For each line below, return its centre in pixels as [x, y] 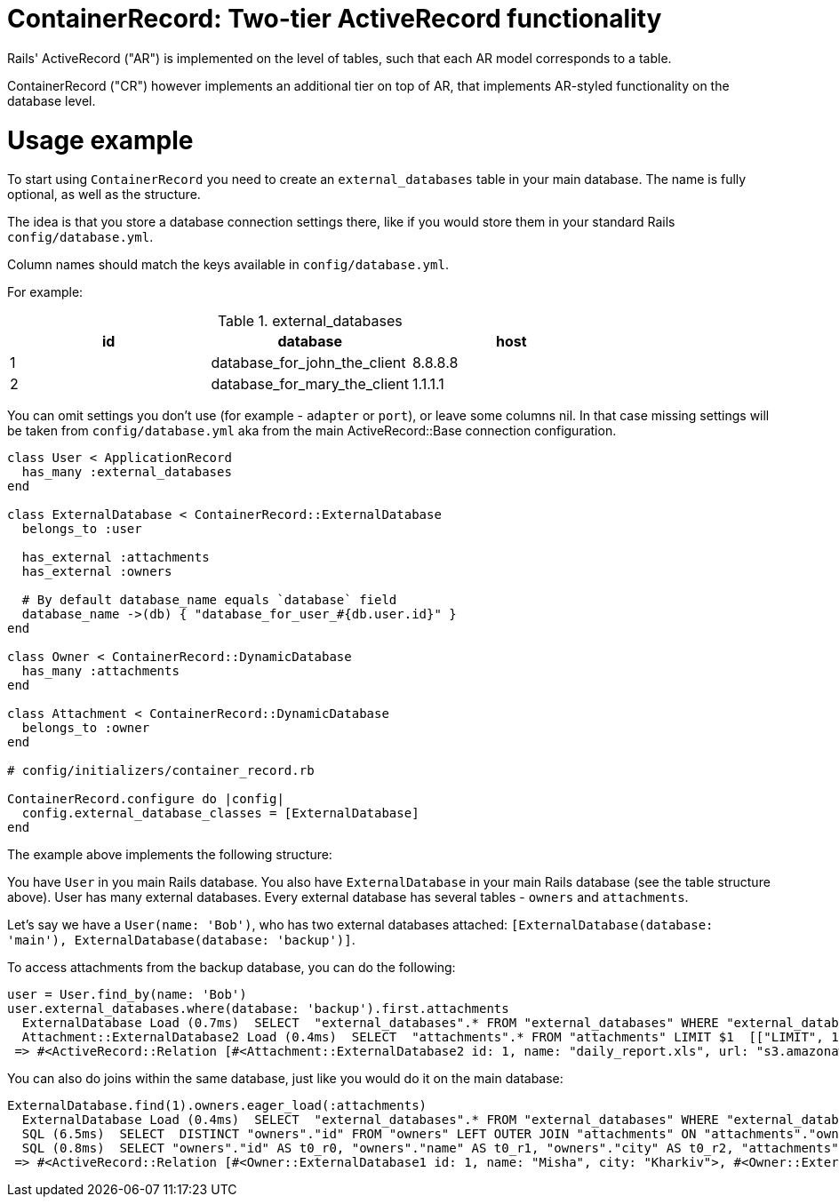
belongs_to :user [82, 529]
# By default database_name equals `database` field [209, 600]
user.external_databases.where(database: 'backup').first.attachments [258, 1009]
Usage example [100, 140]
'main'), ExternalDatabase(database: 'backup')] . [181, 940]
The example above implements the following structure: [170, 855]
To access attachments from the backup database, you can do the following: [232, 968]
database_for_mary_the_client [310, 384]
